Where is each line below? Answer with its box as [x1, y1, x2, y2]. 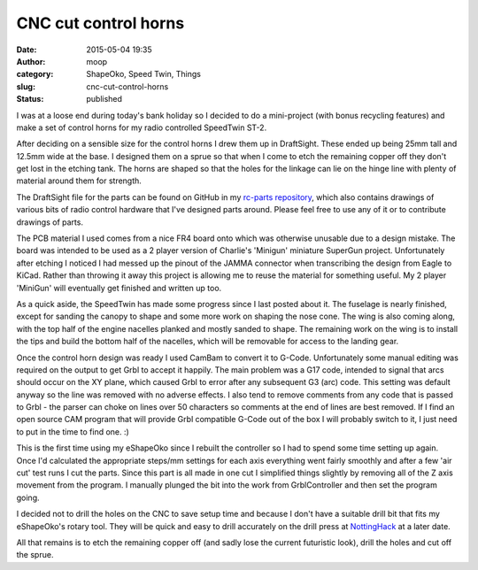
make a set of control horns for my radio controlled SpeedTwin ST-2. [16, 122, 267, 133]
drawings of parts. [16, 217, 84, 227]
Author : [16, 56, 46, 66]
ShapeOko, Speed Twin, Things [86, 69, 201, 80]
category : [16, 69, 54, 80]
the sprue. [16, 550, 54, 560]
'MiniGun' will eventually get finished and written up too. [16, 282, 222, 293]
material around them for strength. [16, 175, 142, 186]
